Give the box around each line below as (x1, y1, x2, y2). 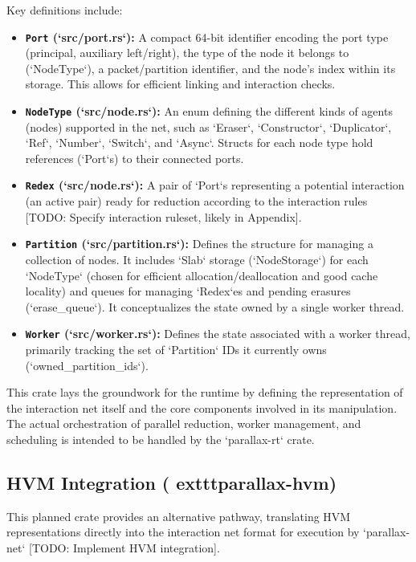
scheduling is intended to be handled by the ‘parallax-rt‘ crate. (6, 430, 315, 447)
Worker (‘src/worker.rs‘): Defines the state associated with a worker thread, (25, 325, 410, 342)
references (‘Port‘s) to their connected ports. (25, 149, 244, 166)
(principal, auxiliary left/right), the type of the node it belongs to (25, 44, 349, 61)
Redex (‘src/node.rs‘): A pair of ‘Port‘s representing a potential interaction (25, 177, 405, 193)
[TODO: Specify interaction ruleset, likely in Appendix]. (25, 208, 302, 225)
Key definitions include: (6, 2, 123, 18)
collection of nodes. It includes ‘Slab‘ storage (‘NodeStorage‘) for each (25, 250, 369, 267)
